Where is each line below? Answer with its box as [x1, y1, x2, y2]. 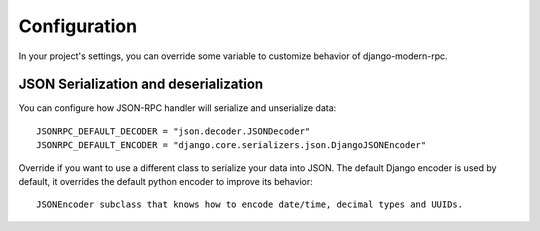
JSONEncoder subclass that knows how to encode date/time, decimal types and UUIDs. [36, 199, 464, 210]
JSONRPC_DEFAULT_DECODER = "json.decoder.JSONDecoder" [36, 125, 311, 137]
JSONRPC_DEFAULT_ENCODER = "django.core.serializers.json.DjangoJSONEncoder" [36, 140, 427, 151]
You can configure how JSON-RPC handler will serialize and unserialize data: [18, 102, 337, 114]
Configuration [18, 15, 138, 37]
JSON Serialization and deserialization [18, 76, 264, 93]
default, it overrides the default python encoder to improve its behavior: [18, 176, 314, 188]
